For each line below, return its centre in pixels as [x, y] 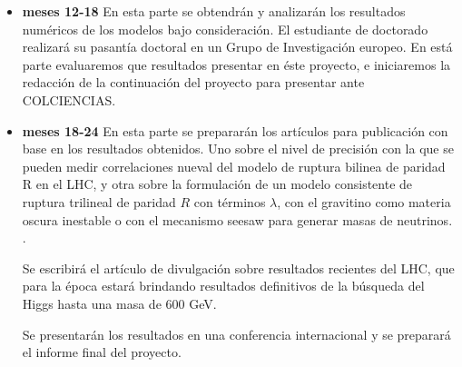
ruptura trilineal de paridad [99, 201]
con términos [230, 201]
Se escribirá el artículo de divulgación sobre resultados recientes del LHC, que [238, 268]
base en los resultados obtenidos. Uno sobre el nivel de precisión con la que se [238, 149]
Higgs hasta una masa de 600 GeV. [119, 303]
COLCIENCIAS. [69, 99]
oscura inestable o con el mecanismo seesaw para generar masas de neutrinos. [237, 219]
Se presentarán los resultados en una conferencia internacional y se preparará [236, 334]
